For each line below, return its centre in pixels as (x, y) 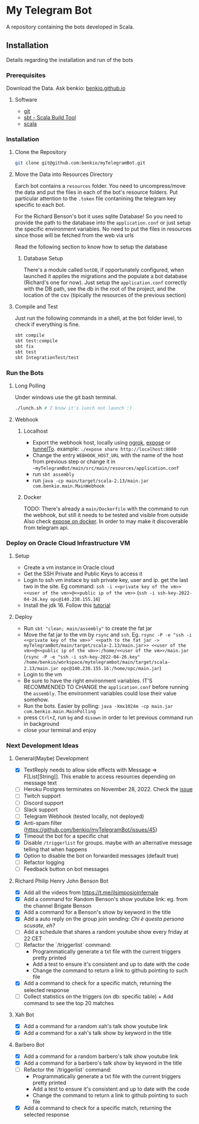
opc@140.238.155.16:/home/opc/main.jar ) (111, 668)
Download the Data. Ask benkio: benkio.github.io (66, 88)
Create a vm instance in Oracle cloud (69, 568)
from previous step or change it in (74, 461)
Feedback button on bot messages (66, 869)
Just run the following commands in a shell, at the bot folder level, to (98, 318)
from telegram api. (46, 527)
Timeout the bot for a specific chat (66, 836)
